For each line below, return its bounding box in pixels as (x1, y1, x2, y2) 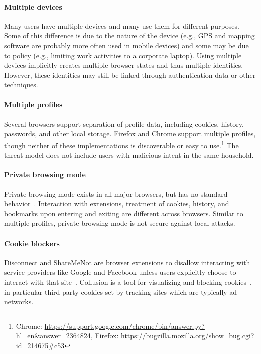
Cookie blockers (4, 238, 60, 248)
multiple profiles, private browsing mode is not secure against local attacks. (4, 218, 235, 228)
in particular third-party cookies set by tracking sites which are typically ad (4, 286, 237, 297)
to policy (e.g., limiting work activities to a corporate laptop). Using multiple (4, 50, 242, 60)
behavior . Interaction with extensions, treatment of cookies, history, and (4, 198, 229, 209)
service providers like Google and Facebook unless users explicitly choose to (4, 267, 236, 277)
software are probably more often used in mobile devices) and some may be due (4, 40, 249, 50)
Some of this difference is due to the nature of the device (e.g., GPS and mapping (4, 30, 255, 41)
